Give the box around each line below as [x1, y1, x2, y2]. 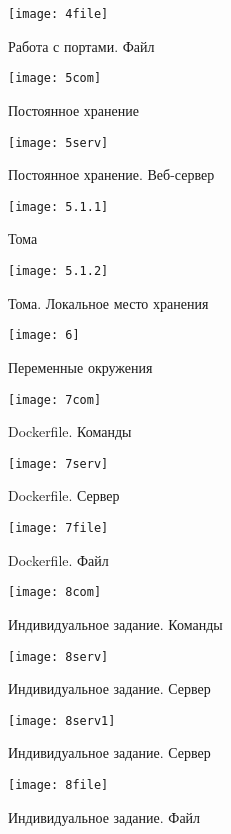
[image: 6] [8, 328, 80, 343]
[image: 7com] [8, 392, 102, 407]
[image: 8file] [8, 778, 109, 792]
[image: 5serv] [8, 135, 109, 150]
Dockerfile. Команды [8, 421, 132, 442]
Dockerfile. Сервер [8, 485, 120, 506]
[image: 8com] [8, 585, 102, 600]
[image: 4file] [8, 7, 109, 21]
